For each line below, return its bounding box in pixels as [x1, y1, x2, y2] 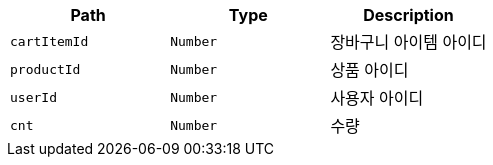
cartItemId [10, 33, 89, 49]
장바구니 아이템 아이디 [330, 32, 487, 52]
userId [10, 89, 57, 105]
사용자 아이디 [330, 88, 424, 108]
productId [10, 61, 81, 77]
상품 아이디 [330, 60, 409, 80]
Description [363, 5, 454, 25]
